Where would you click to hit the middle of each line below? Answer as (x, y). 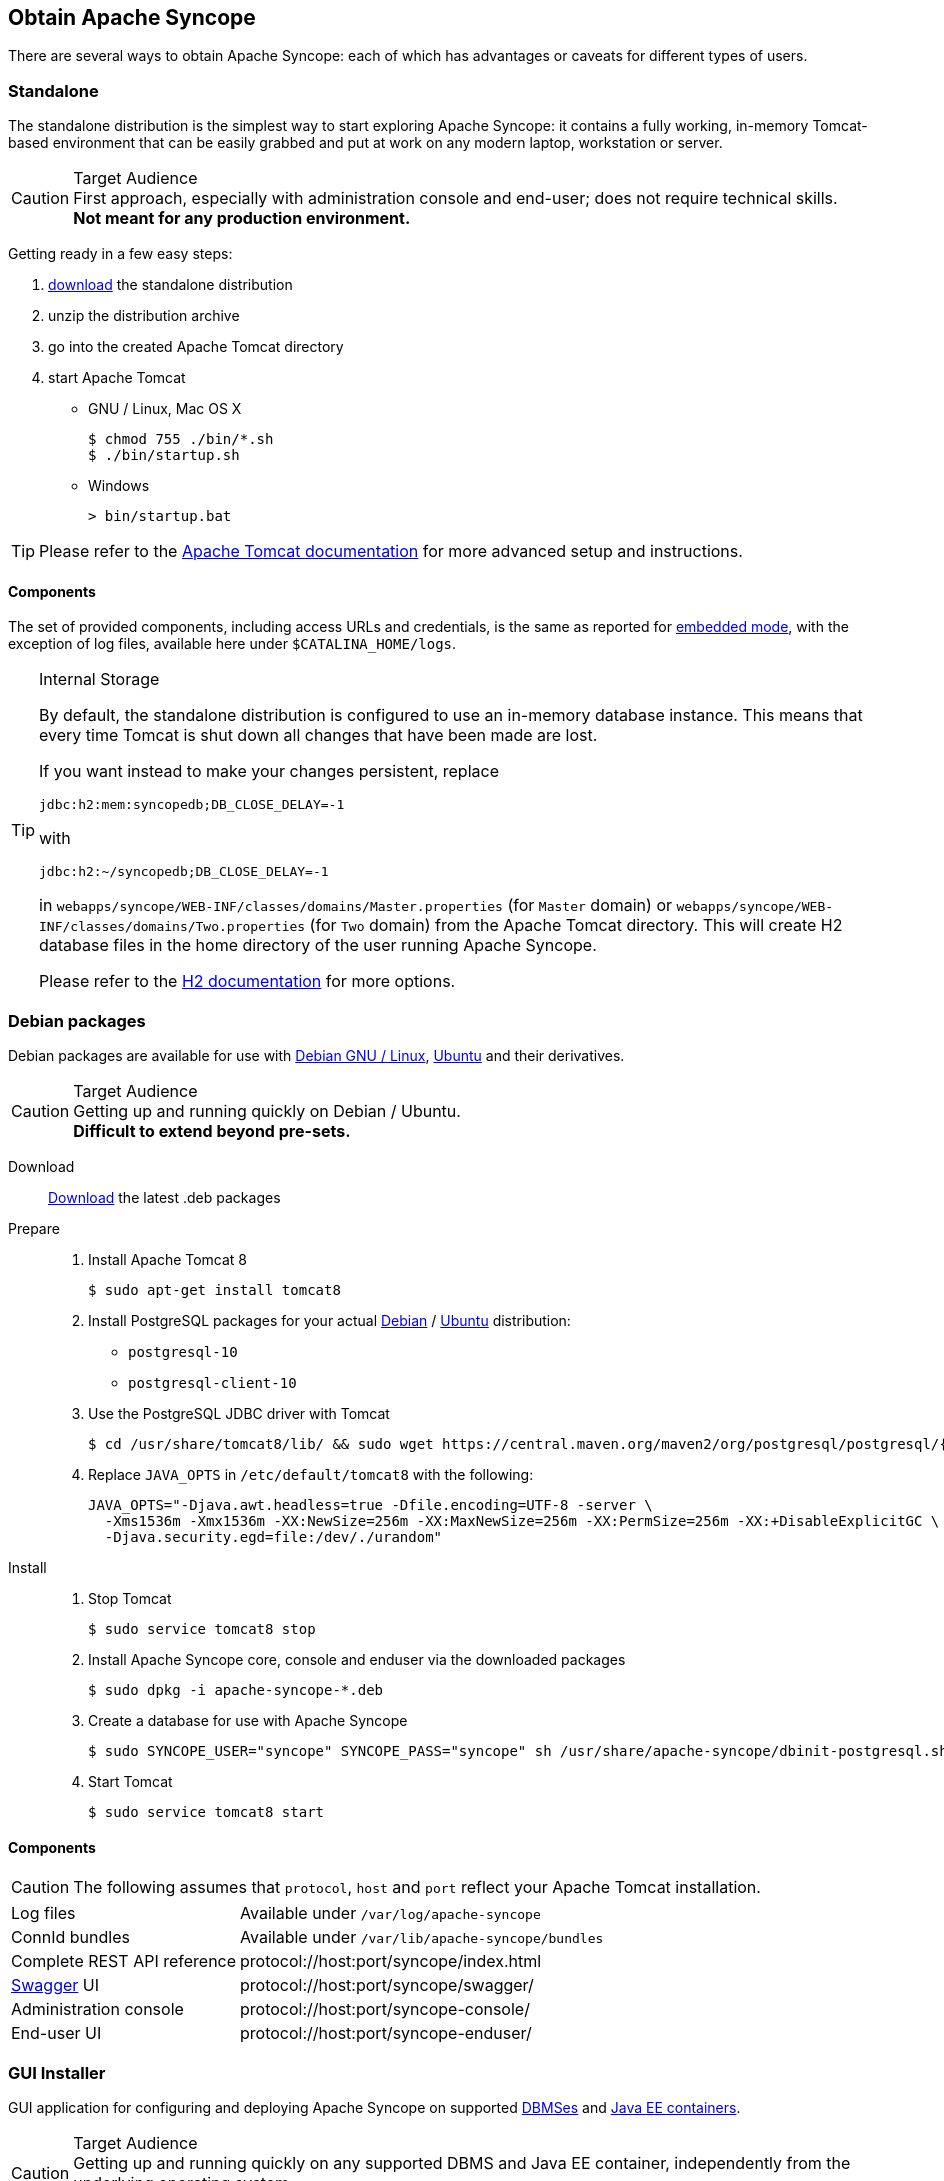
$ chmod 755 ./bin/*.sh (181, 439)
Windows (119, 486)
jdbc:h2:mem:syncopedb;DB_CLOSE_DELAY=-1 (192, 805)
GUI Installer (57, 2072)
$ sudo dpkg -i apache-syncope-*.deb (236, 1690)
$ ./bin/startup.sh (164, 455)
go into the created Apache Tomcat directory (196, 347)
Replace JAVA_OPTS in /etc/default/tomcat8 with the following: (311, 1475)
